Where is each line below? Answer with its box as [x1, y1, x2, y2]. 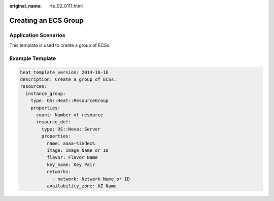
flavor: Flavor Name [46, 155, 98, 160]
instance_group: [25, 90, 66, 96]
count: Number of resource [36, 112, 104, 118]
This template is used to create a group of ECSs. [9, 42, 111, 48]
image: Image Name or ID [46, 148, 109, 153]
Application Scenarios [9, 31, 65, 39]
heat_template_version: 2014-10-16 [20, 69, 109, 75]
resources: [20, 84, 47, 89]
